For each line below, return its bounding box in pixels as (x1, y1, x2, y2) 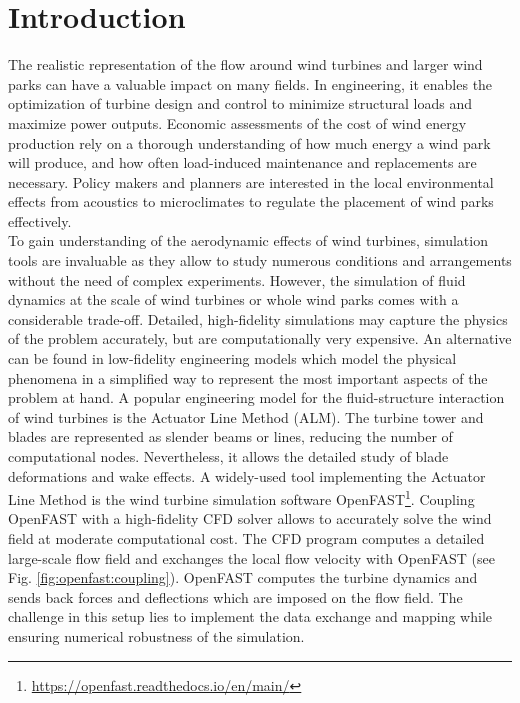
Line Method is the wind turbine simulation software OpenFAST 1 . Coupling (8, 486, 475, 509)
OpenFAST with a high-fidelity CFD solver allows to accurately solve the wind (8, 508, 492, 529)
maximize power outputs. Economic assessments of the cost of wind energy (8, 112, 467, 133)
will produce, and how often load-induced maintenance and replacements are (8, 152, 477, 173)
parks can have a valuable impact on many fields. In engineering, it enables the (8, 73, 493, 94)
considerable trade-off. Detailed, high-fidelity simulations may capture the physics (8, 308, 508, 329)
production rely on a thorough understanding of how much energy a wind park (8, 132, 491, 153)
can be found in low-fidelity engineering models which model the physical (8, 348, 457, 369)
